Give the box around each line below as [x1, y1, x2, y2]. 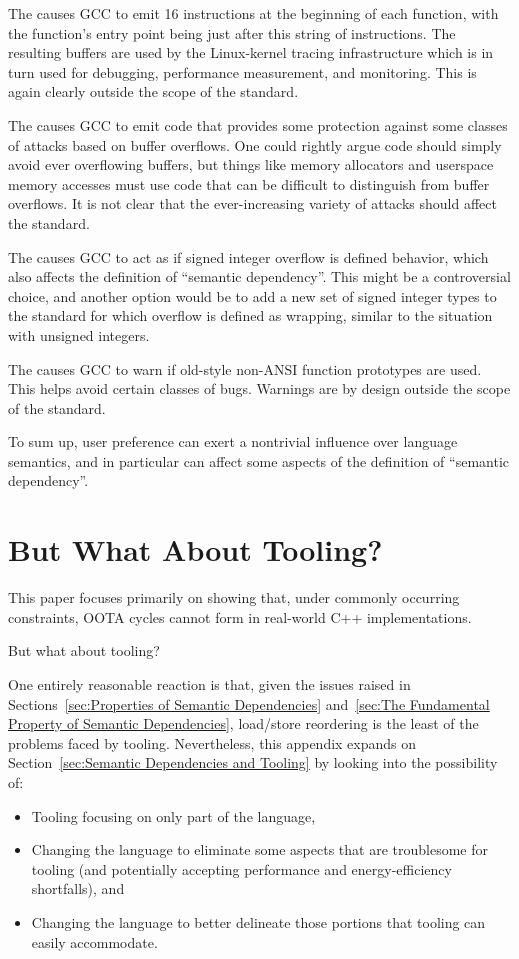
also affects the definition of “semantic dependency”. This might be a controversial [8, 266, 511, 287]
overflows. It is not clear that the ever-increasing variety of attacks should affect [8, 193, 497, 214]
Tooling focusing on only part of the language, [31, 805, 316, 826]
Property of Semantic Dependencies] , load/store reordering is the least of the [8, 713, 479, 734]
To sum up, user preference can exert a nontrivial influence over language [8, 431, 458, 452]
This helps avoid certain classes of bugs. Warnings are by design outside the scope [8, 378, 511, 399]
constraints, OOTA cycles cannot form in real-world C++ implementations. [8, 606, 472, 627]
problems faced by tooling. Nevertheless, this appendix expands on [8, 732, 417, 753]
